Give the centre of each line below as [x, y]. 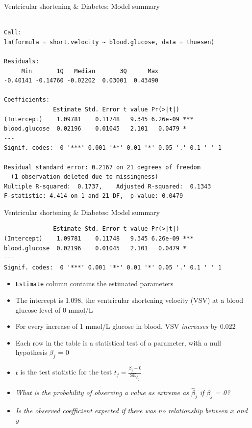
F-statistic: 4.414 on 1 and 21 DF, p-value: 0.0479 [94, 196]
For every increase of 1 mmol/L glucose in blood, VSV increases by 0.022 [126, 326]
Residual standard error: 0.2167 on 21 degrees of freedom [102, 167]
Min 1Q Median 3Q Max [90, 71]
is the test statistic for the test [66, 372]
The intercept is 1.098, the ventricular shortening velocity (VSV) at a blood [129, 300]
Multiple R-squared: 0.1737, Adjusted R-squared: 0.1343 [108, 186]
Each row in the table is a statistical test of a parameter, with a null [118, 342]
